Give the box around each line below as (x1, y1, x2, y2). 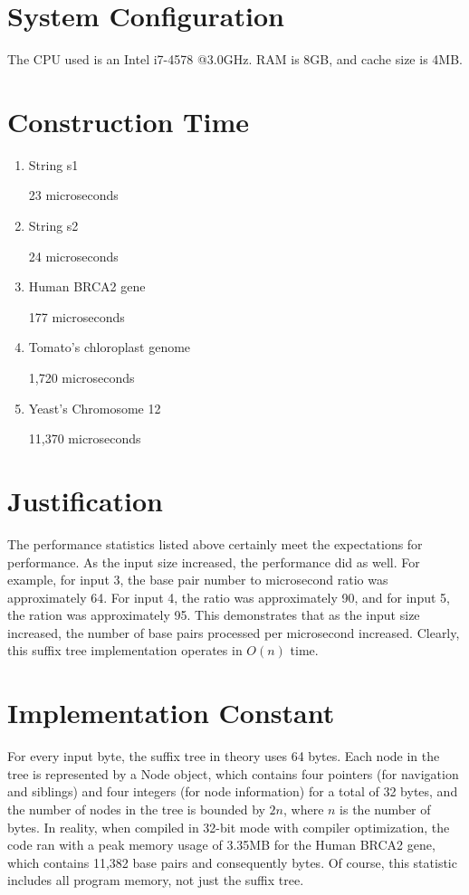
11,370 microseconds (28, 429, 141, 448)
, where (282, 799, 324, 818)
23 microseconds (28, 186, 119, 205)
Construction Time (7, 102, 250, 139)
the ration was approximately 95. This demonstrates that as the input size (7, 605, 420, 624)
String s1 (28, 155, 79, 174)
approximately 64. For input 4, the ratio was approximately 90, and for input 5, (7, 587, 450, 606)
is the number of (340, 799, 431, 818)
